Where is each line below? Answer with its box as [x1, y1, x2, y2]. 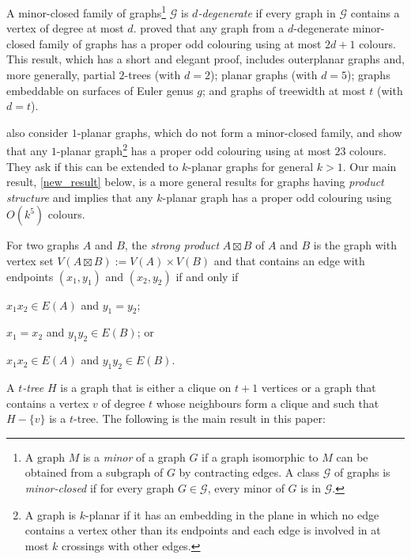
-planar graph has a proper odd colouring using [162, 188, 392, 205]
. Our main [342, 158, 397, 174]
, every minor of [207, 479, 285, 496]
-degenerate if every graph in [198, 4, 336, 21]
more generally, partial [6, 67, 115, 83]
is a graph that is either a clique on [60, 379, 232, 396]
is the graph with [313, 237, 397, 253]
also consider [6, 124, 68, 140]
